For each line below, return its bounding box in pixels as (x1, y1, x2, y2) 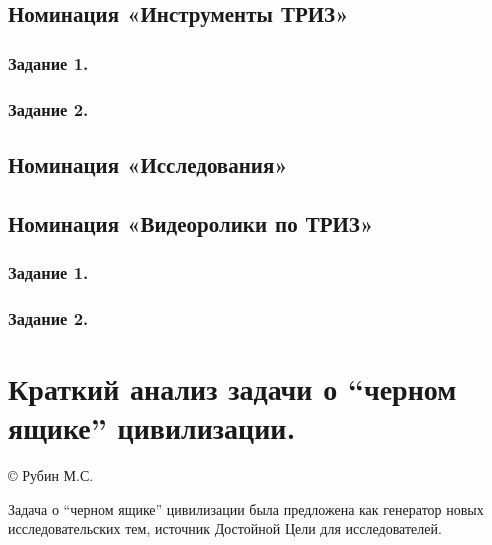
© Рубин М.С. (8, 465, 94, 486)
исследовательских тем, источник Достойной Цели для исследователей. (8, 518, 442, 539)
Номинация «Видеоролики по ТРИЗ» (8, 207, 374, 238)
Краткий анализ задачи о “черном (8, 367, 457, 408)
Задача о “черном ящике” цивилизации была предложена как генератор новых (8, 498, 484, 519)
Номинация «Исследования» (8, 148, 288, 179)
